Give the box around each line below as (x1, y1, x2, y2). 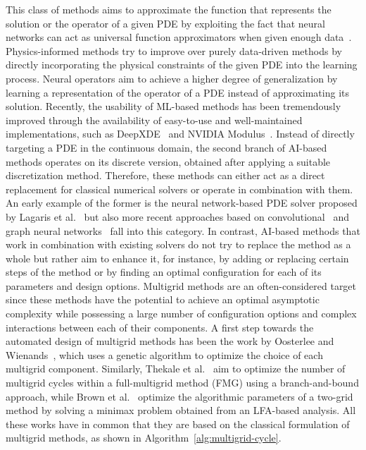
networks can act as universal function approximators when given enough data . (6, 30, 352, 44)
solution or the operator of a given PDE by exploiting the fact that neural (6, 16, 325, 30)
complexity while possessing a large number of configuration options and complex (6, 306, 357, 321)
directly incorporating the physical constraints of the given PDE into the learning (6, 57, 358, 72)
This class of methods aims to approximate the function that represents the (6, 2, 332, 16)
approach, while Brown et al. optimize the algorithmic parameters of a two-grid (6, 389, 353, 403)
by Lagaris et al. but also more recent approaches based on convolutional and (6, 209, 349, 224)
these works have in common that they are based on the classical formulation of (6, 416, 350, 431)
